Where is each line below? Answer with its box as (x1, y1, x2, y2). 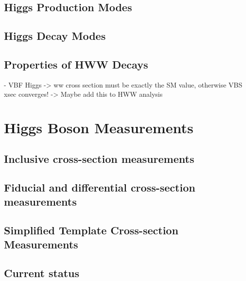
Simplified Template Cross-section (4, 222, 178, 237)
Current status (4, 265, 80, 280)
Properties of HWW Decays (4, 56, 148, 71)
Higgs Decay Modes (4, 28, 106, 43)
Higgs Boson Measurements (4, 118, 193, 138)
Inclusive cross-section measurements (4, 151, 194, 166)
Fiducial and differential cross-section (4, 179, 195, 194)
